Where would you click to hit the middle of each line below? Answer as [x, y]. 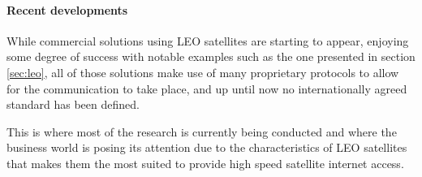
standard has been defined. [73, 104]
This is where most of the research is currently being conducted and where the [202, 131]
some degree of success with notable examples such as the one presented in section [211, 56]
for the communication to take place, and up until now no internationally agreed [207, 88]
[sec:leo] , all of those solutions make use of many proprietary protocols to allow [203, 72]
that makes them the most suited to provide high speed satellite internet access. [205, 163]
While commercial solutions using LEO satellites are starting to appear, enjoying [208, 40]
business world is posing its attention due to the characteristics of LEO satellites [207, 147]
